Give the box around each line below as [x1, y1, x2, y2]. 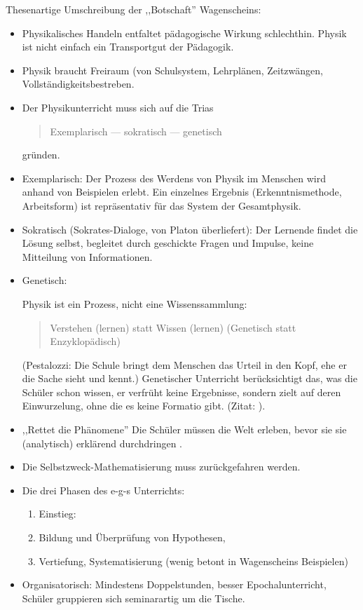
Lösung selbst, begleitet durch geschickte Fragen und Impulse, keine [22, 236, 314, 250]
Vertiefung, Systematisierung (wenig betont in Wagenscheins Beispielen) [39, 553, 348, 568]
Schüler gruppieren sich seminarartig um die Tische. [22, 590, 245, 605]
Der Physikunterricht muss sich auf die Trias [22, 100, 214, 114]
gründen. [22, 147, 60, 162]
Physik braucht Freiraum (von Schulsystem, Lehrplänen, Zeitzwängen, [22, 62, 323, 77]
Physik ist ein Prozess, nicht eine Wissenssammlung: [22, 296, 247, 311]
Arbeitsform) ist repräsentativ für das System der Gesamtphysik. [22, 198, 301, 212]
